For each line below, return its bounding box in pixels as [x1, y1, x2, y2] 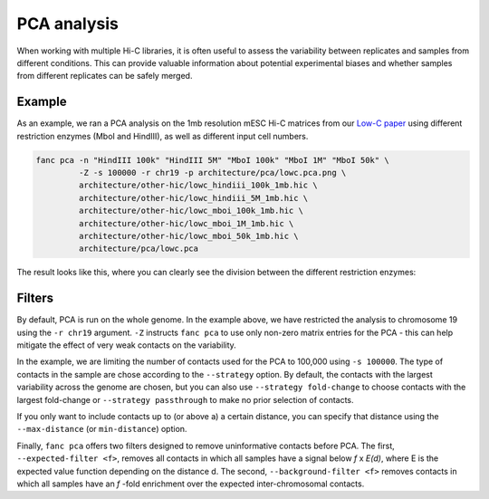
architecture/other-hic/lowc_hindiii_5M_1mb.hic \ [78, 193, 309, 203]
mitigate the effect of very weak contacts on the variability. [16, 340, 237, 350]
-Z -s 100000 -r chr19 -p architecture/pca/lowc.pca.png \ [78, 168, 347, 178]
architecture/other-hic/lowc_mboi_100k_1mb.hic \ [78, 206, 303, 216]
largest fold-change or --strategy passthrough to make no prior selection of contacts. [16, 394, 354, 405]
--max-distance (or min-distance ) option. [16, 424, 187, 435]
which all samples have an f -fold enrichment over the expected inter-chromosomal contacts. [16, 478, 365, 489]
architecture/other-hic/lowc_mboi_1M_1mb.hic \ [78, 218, 294, 228]
